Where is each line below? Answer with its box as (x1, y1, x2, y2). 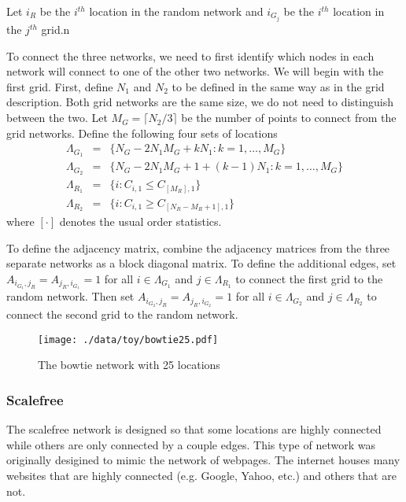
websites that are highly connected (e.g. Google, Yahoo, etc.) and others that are (6, 467, 397, 483)
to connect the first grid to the (235, 270, 383, 286)
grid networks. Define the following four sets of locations (6, 124, 278, 141)
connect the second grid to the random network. (6, 306, 238, 323)
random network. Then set (6, 288, 135, 305)
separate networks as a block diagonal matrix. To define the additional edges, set (6, 255, 397, 271)
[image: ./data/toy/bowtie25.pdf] (38, 334, 219, 345)
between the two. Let (6, 109, 108, 126)
